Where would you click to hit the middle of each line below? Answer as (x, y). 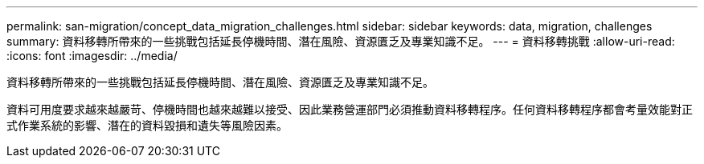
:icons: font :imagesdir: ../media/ (92, 56)
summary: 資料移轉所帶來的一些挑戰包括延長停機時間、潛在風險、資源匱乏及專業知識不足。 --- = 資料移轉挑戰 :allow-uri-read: (341, 41)
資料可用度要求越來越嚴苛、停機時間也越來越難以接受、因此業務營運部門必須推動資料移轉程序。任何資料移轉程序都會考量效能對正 (350, 109)
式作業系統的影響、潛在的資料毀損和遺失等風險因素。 (147, 125)
